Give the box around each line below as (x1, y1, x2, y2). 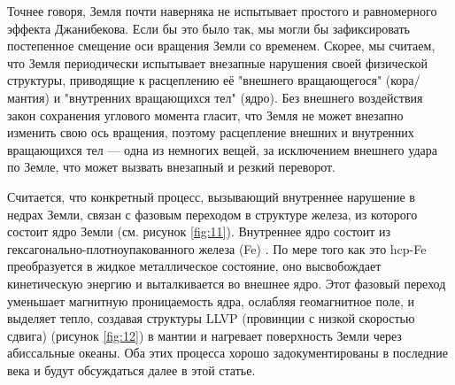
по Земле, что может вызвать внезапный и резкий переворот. (7, 158, 335, 176)
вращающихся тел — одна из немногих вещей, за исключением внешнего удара (7, 140, 437, 158)
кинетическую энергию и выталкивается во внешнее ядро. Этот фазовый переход (7, 273, 446, 292)
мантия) (7, 88, 50, 106)
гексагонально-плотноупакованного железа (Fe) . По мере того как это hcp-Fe (7, 239, 427, 258)
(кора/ (385, 71, 420, 89)
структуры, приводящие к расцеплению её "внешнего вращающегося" (7, 71, 382, 89)
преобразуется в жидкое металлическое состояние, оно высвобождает (7, 257, 382, 275)
